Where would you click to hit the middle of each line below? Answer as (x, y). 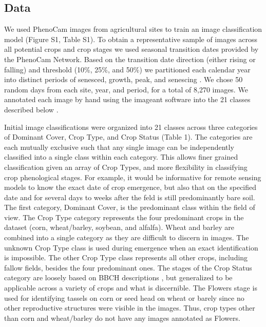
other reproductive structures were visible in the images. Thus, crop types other (130, 308)
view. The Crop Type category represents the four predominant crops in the (124, 217)
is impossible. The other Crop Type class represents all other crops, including (126, 257)
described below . (31, 109)
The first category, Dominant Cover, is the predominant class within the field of (130, 207)
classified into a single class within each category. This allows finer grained (121, 157)
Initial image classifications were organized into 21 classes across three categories (131, 127)
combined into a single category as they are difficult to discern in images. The (127, 237)
